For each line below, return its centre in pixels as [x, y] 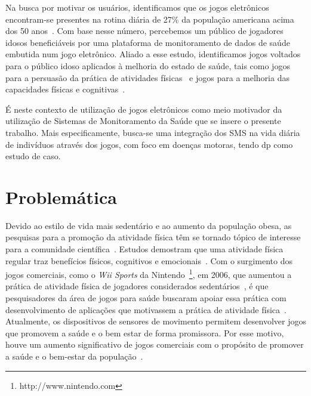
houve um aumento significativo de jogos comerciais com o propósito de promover [155, 344]
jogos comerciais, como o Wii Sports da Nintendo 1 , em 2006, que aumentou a [149, 273]
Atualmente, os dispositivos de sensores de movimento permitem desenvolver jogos [156, 321]
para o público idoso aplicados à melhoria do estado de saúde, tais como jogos [148, 65]
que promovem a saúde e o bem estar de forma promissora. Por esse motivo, [145, 332]
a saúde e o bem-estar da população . [74, 356]
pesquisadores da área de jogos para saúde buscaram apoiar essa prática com [146, 298]
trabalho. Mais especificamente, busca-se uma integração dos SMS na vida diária [153, 132]
